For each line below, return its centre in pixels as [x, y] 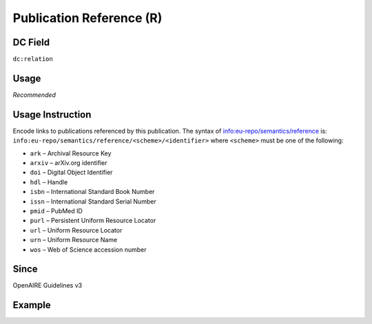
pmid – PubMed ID [56, 211]
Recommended [34, 95]
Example [32, 305]
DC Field [31, 42]
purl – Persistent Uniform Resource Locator [93, 221]
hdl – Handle [49, 182]
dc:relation [33, 59]
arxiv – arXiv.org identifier [69, 163]
